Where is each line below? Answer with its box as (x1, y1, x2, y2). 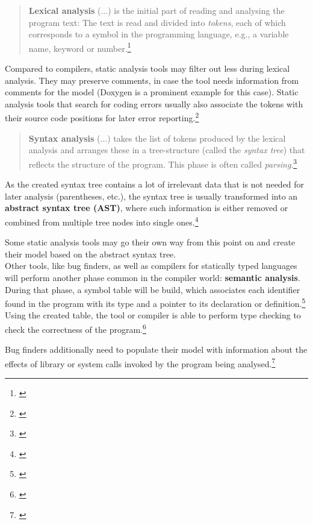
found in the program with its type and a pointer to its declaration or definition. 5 (5, 295, 306, 309)
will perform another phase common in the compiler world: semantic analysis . (5, 271, 300, 283)
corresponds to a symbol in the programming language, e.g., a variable (28, 28, 289, 40)
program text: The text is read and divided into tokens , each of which (28, 16, 286, 28)
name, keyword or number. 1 (28, 40, 131, 54)
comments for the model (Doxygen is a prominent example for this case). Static (5, 86, 299, 98)
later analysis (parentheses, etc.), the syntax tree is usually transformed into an (5, 189, 298, 202)
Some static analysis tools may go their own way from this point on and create (5, 236, 296, 248)
